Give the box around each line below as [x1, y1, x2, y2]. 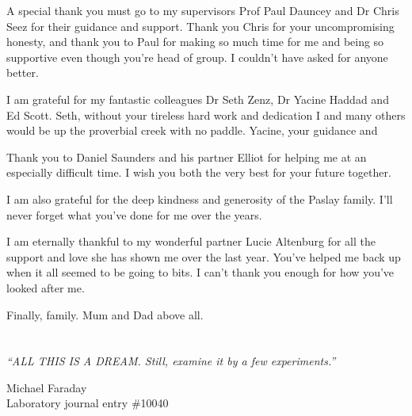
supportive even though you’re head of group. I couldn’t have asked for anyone [6, 48, 388, 65]
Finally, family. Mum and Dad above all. [6, 306, 204, 322]
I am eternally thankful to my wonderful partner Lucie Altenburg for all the [6, 233, 376, 250]
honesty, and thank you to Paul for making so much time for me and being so [6, 33, 384, 50]
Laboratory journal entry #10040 [6, 395, 169, 411]
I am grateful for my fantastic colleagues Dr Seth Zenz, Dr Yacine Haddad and [6, 90, 389, 107]
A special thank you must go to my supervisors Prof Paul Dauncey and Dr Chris [6, 2, 399, 18]
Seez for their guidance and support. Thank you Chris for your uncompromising [6, 17, 395, 34]
